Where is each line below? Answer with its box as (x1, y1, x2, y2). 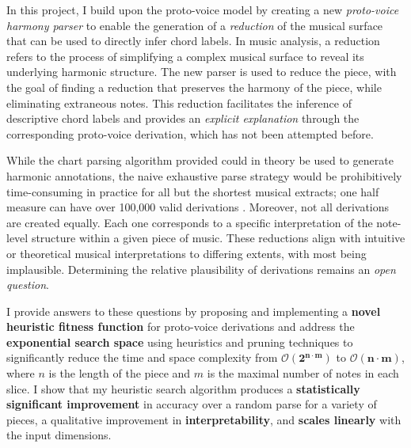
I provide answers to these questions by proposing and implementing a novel (6, 302, 381, 319)
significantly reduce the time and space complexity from (6, 349, 278, 366)
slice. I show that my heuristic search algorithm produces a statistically (6, 380, 360, 397)
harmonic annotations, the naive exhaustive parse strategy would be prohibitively (6, 167, 402, 184)
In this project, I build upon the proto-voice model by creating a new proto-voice (6, 2, 399, 17)
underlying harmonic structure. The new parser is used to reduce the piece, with (6, 63, 397, 80)
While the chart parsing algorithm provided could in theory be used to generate (6, 152, 394, 169)
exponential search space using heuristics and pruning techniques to (6, 333, 353, 350)
